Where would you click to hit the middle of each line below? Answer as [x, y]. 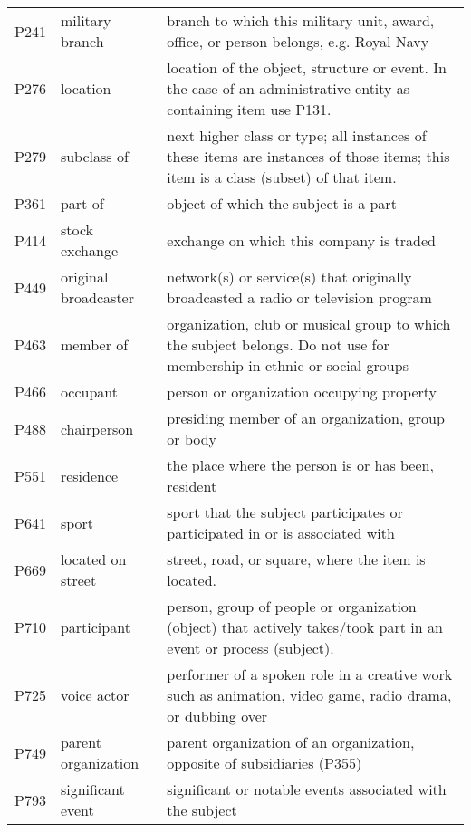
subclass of [94, 156]
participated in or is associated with [281, 533]
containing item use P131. [249, 109]
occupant [89, 392]
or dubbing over [217, 716]
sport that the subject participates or [285, 512]
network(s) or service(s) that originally [289, 277]
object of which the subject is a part [282, 203]
